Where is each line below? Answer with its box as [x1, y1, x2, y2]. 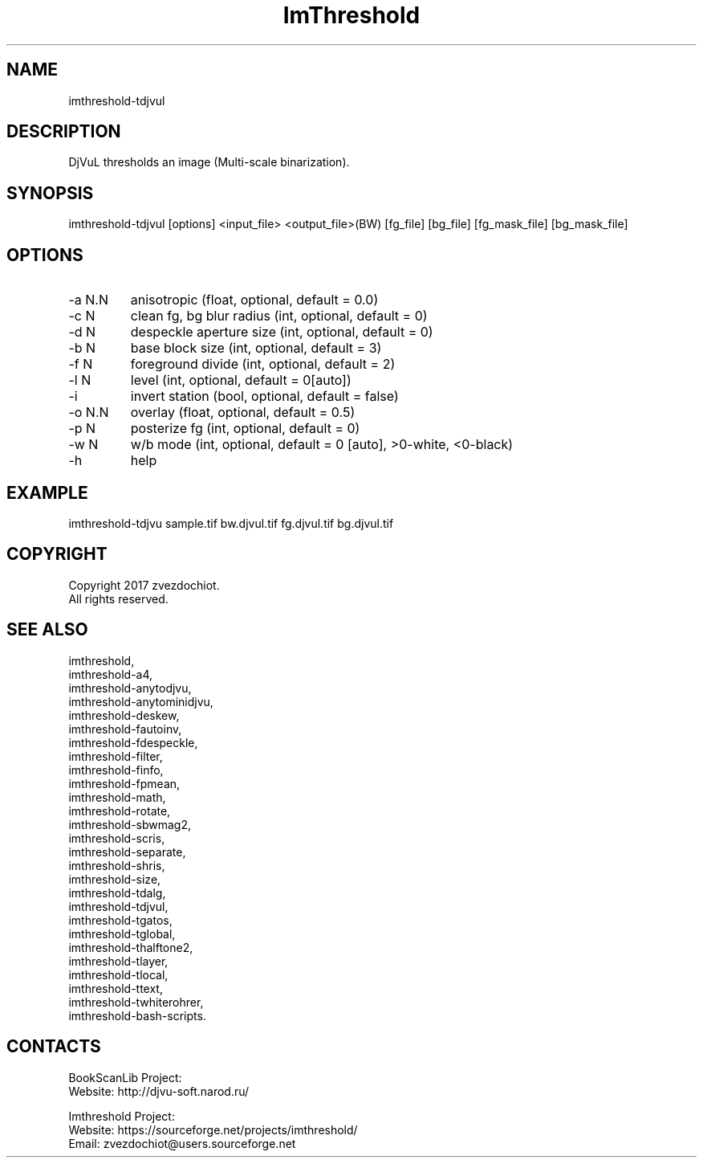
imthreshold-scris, [68, 831, 165, 845]
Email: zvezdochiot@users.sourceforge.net [68, 1136, 296, 1150]
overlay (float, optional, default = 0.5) [130, 404, 356, 421]
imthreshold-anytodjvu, [68, 680, 192, 695]
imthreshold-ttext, [68, 981, 163, 995]
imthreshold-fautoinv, [68, 721, 182, 736]
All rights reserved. [68, 591, 169, 606]
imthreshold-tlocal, [68, 967, 169, 982]
